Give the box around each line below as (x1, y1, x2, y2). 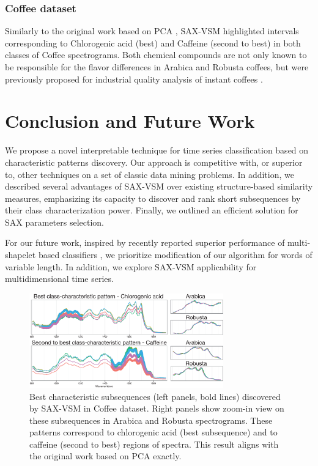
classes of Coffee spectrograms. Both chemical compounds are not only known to (5, 48, 307, 61)
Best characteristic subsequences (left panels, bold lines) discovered (29, 390, 281, 402)
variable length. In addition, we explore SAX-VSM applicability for (5, 260, 257, 273)
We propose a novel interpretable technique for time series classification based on (5, 144, 309, 157)
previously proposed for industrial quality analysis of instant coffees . (5, 72, 263, 85)
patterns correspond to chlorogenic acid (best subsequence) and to (29, 426, 278, 438)
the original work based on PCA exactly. (29, 449, 182, 462)
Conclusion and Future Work (5, 108, 255, 133)
